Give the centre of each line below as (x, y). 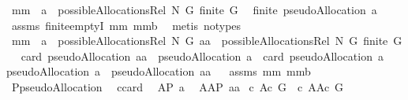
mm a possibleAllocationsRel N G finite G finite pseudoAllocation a (194, 9)
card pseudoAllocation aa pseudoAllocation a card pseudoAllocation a (202, 56)
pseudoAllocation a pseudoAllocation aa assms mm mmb (159, 71)
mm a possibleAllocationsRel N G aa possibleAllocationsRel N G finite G (207, 41)
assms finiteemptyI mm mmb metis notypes (126, 25)
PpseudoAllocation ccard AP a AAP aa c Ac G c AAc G (178, 86)
